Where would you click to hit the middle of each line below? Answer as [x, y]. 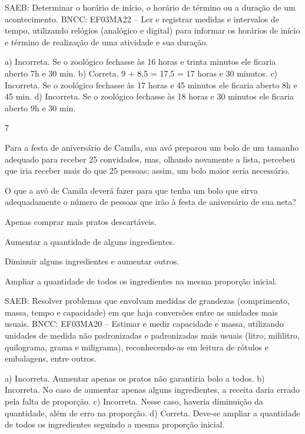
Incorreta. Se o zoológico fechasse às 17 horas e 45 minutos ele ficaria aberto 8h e [151, 85]
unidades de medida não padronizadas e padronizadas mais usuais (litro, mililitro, [152, 335]
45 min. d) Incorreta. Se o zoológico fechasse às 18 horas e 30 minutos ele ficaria [149, 96]
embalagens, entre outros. [51, 358]
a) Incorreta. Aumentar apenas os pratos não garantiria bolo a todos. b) [135, 378]
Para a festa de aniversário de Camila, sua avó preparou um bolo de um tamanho [152, 147]
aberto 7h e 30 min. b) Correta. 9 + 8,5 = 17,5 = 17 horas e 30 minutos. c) [141, 73]
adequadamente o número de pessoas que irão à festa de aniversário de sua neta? [150, 202]
